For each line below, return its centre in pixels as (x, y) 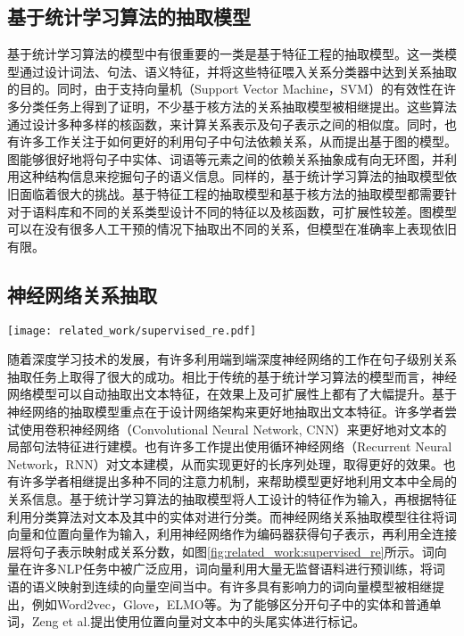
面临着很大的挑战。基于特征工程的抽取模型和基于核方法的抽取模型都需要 (232, 193)
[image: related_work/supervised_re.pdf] (132, 330)
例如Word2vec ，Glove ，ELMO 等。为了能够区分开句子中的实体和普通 (230, 603)
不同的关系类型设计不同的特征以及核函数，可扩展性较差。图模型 (269, 211)
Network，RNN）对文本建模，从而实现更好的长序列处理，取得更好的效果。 (225, 463)
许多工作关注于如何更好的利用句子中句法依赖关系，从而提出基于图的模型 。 (238, 141)
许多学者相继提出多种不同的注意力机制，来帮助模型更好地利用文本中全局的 (238, 481)
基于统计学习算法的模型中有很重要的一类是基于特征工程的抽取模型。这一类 (226, 54)
